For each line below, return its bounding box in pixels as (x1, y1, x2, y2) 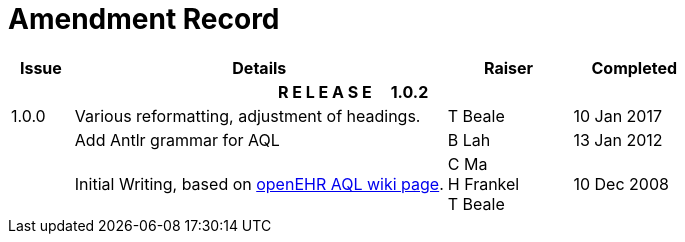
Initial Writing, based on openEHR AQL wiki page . (74, 173, 444, 194)
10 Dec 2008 (573, 173, 669, 194)
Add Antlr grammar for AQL (74, 129, 280, 150)
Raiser (484, 57, 534, 78)
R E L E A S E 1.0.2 (277, 81, 429, 102)
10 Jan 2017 (573, 105, 663, 126)
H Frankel (447, 173, 520, 194)
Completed (591, 57, 678, 78)
